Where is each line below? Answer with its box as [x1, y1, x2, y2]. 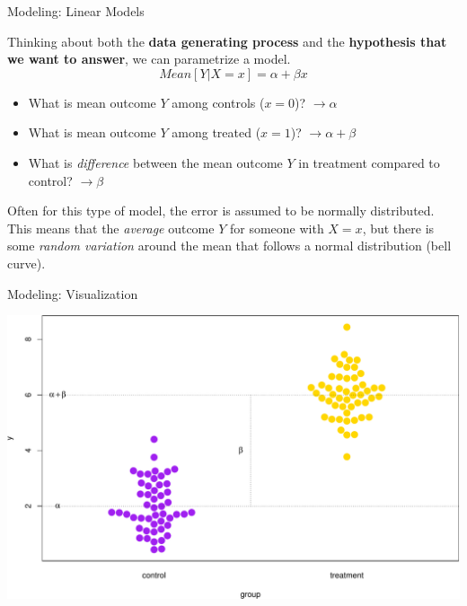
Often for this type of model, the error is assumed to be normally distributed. [7, 201, 435, 220]
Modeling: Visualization [7, 284, 138, 303]
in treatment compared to [298, 153, 440, 171]
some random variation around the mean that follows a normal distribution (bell [7, 236, 452, 255]
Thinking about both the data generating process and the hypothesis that [7, 31, 447, 50]
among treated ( [172, 123, 261, 142]
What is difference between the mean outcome [28, 153, 283, 171]
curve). [7, 253, 46, 272]
